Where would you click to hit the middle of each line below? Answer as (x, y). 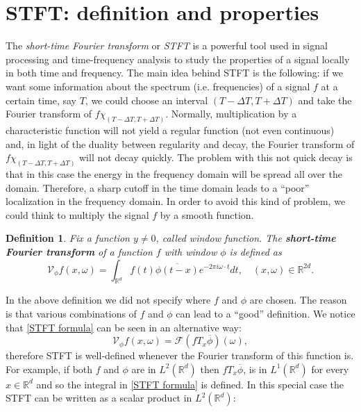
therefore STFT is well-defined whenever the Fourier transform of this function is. (180, 355)
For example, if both (49, 369)
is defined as (255, 251)
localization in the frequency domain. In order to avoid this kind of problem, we (176, 201)
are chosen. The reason (298, 300)
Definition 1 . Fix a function (68, 238)
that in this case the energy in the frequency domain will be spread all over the (174, 174)
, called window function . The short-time (246, 238)
